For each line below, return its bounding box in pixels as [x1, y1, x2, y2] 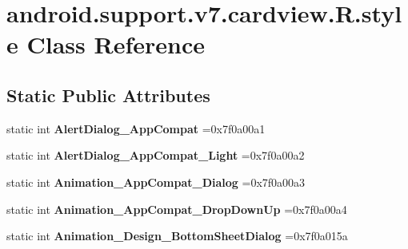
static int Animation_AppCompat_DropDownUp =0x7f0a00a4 [6, 200, 347, 217]
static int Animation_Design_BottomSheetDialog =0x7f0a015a [6, 227, 348, 244]
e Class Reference [6, 28, 205, 61]
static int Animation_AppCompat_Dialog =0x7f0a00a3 [6, 173, 306, 190]
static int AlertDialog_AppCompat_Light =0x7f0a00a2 [6, 147, 305, 164]
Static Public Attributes [6, 82, 210, 107]
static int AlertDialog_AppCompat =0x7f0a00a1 [6, 120, 266, 136]
